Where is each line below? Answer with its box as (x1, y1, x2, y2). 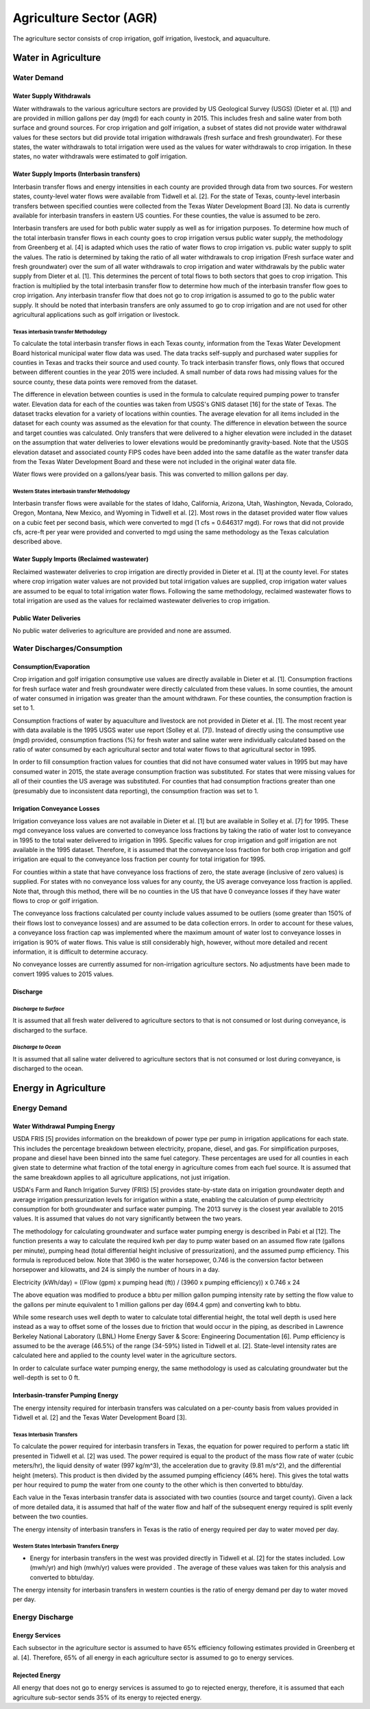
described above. (12, 537, 62, 545)
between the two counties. (12, 1513, 88, 1521)
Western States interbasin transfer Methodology (12, 488, 130, 495)
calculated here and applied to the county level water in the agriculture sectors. (12, 1352, 237, 1360)
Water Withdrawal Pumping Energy (12, 1122, 116, 1130)
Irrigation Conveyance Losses (12, 804, 100, 812)
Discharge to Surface (12, 1005, 65, 1012)
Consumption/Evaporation (12, 662, 90, 670)
